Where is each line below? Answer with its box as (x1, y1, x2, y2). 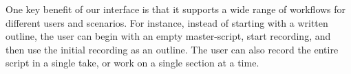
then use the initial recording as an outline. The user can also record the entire (6, 42, 339, 56)
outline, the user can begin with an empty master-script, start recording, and (6, 29, 331, 43)
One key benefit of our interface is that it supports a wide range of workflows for (6, 2, 346, 16)
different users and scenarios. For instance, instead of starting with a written (6, 15, 328, 29)
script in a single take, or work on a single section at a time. (6, 56, 259, 70)
